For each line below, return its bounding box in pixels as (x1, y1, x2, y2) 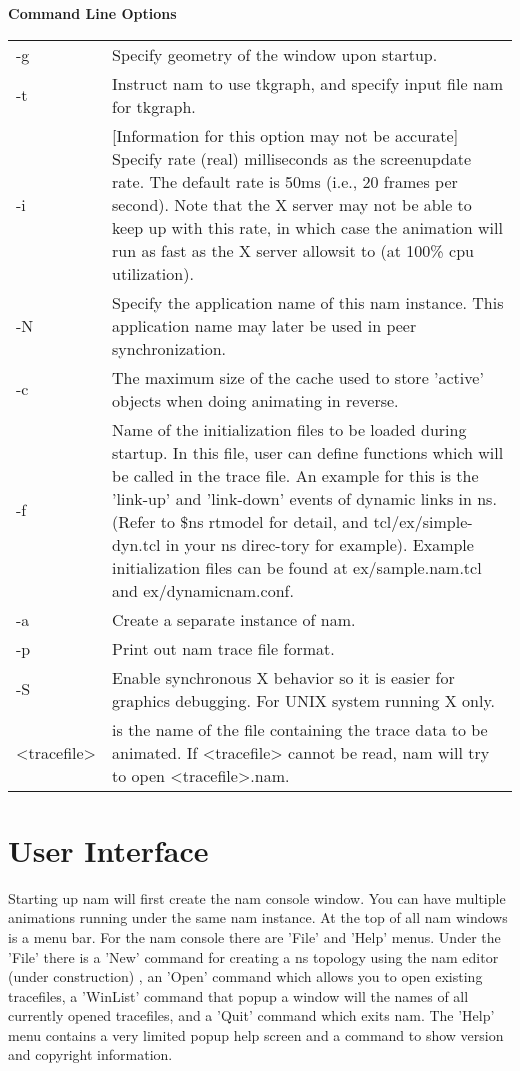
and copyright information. (8, 1044, 173, 1065)
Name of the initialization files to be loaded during (112, 417, 467, 441)
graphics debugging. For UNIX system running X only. (112, 688, 495, 712)
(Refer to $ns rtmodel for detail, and (112, 509, 369, 533)
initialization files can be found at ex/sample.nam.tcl (112, 555, 482, 579)
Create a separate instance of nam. (112, 607, 356, 631)
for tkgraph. (112, 94, 196, 118)
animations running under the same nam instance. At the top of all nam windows (8, 907, 508, 928)
